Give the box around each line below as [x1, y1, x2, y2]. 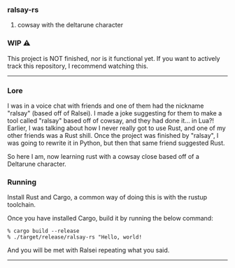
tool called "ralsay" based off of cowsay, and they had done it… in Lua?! [7, 116, 215, 125]
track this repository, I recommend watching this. [7, 62, 149, 70]
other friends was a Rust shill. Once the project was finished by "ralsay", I [7, 131, 219, 139]
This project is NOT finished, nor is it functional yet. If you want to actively [7, 54, 220, 62]
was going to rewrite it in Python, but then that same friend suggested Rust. [7, 139, 225, 147]
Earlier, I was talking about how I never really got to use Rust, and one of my [7, 124, 226, 132]
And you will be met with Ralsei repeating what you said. [7, 246, 170, 255]
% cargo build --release [7, 227, 80, 235]
